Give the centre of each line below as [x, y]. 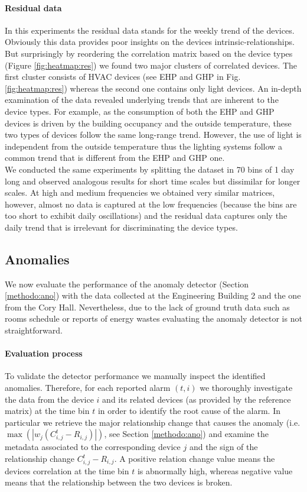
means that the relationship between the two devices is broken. [119, 482]
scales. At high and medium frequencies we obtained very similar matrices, [140, 192]
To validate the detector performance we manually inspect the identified [135, 376]
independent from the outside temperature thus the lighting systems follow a [143, 146]
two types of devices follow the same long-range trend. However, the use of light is [153, 135]
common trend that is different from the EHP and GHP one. [115, 158]
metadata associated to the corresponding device [93, 447]
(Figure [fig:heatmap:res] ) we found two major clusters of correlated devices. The [151, 65]
